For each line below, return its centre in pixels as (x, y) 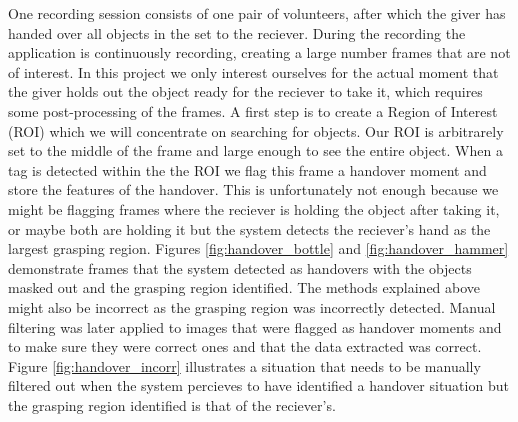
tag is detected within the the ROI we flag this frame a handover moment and (247, 169)
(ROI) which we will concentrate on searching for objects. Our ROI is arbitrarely (256, 130)
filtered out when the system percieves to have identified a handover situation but (258, 385)
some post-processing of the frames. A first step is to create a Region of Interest (253, 110)
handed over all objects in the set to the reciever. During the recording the (237, 32)
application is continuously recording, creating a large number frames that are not (259, 52)
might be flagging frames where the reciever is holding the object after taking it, (254, 208)
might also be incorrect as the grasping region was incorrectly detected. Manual (252, 306)
